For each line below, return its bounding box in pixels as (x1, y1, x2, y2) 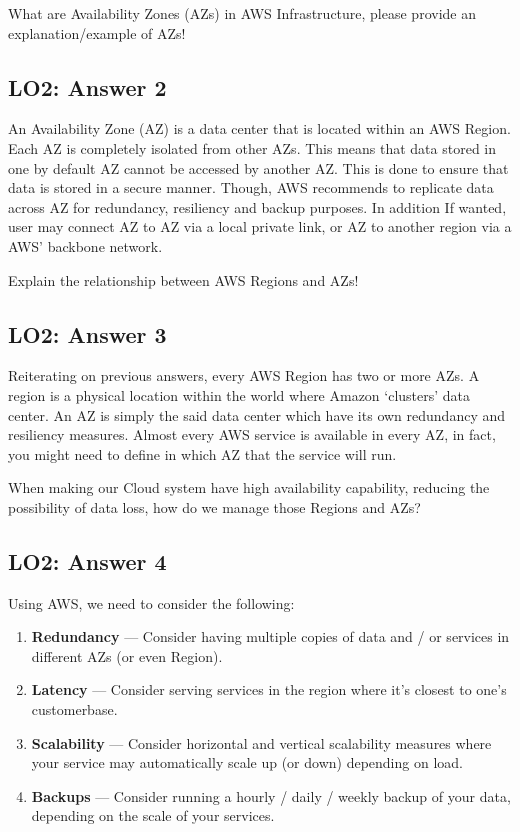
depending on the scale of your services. (31, 805, 275, 826)
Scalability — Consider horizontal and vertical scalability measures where (31, 732, 492, 753)
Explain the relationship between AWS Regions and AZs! (8, 269, 359, 290)
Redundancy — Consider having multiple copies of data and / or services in (31, 626, 510, 647)
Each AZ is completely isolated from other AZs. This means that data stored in (8, 137, 497, 158)
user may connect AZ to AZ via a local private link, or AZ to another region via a (8, 216, 512, 237)
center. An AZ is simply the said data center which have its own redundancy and (8, 404, 506, 425)
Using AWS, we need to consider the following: (8, 592, 295, 613)
